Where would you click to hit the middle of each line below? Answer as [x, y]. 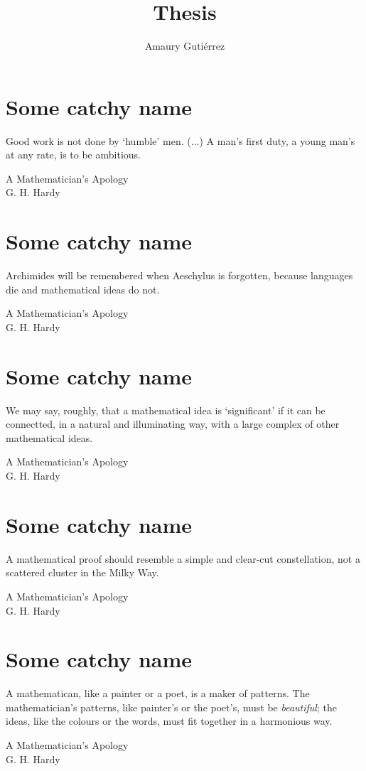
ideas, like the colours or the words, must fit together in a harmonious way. [169, 721]
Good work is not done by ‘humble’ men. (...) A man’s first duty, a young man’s [181, 140]
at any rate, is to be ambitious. [73, 155]
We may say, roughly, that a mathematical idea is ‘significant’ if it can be [166, 410]
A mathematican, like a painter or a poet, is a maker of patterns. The [158, 693]
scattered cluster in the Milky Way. [82, 572]
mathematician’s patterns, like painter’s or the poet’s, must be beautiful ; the [171, 707]
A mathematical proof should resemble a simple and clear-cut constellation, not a [183, 558]
